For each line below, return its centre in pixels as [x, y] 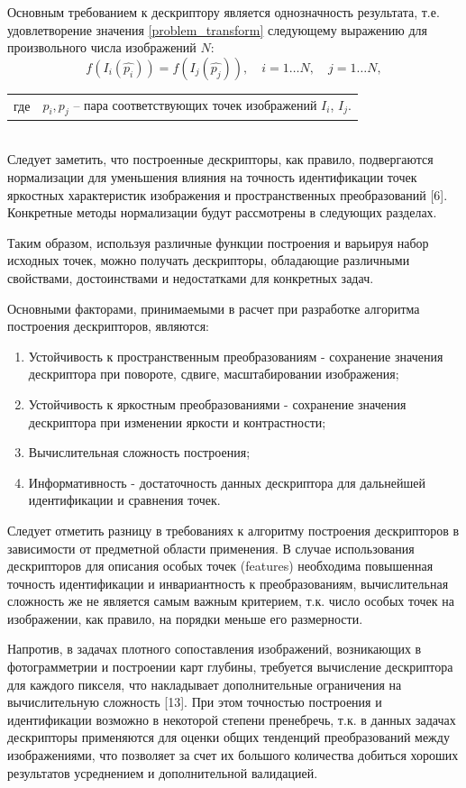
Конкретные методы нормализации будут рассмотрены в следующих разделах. [222, 212]
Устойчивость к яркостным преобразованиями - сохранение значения [217, 403]
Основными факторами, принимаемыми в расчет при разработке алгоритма [214, 308]
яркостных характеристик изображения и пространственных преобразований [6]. [228, 194]
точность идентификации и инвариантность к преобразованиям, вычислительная [228, 583]
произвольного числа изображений [102, 47]
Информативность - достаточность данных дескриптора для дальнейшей [227, 482]
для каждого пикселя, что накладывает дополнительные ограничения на [205, 684]
